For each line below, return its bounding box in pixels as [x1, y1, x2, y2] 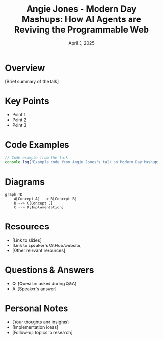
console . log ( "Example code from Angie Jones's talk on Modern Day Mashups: [5, 160, 162, 165]
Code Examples [5, 139, 69, 150]
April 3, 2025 [68, 40, 95, 46]
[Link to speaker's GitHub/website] [12, 243, 82, 248]
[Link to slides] [12, 237, 42, 243]
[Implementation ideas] [12, 324, 59, 330]
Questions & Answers [5, 264, 94, 276]
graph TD [5, 192, 23, 197]
